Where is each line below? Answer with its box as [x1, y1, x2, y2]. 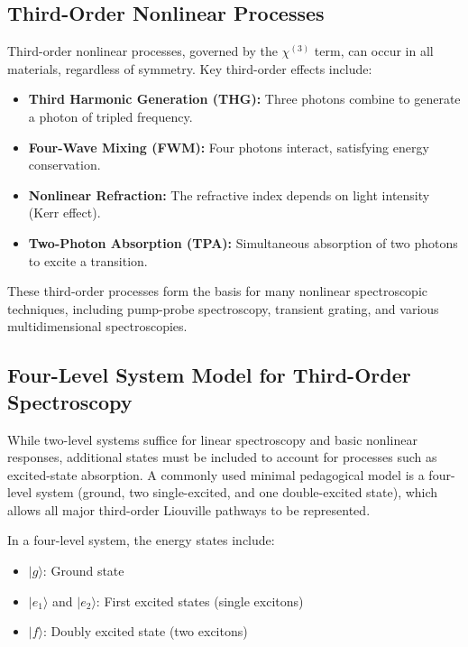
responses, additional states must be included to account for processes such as [7, 448, 437, 467]
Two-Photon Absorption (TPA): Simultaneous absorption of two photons [28, 233, 458, 252]
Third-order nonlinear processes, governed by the [7, 42, 278, 60]
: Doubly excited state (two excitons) [43, 622, 248, 641]
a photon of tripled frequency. [28, 106, 193, 125]
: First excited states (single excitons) [96, 591, 304, 610]
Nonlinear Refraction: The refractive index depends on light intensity [28, 185, 430, 204]
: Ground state [42, 561, 124, 580]
